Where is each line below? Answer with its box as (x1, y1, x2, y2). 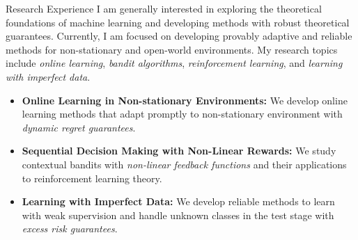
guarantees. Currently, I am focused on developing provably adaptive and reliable (6, 29, 352, 43)
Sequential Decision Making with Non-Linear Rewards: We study (22, 143, 336, 158)
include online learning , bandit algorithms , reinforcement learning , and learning (6, 56, 343, 70)
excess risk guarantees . (22, 221, 118, 236)
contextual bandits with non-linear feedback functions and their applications (22, 157, 347, 171)
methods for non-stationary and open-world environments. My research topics (6, 42, 338, 56)
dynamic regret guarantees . (22, 120, 136, 134)
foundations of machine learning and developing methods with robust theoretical (6, 15, 350, 29)
